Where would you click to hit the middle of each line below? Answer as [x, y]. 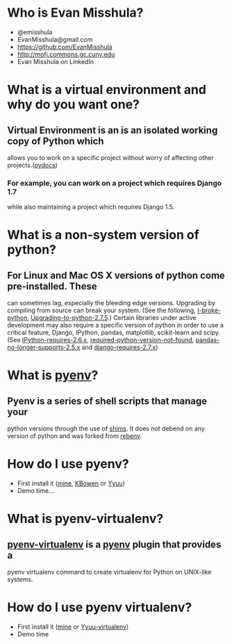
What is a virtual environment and [107, 90]
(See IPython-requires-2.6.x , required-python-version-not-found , [101, 340]
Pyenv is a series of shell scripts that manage [107, 401]
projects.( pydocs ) [32, 165]
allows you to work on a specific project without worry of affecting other [110, 157]
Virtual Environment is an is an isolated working [113, 130]
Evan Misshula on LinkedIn [55, 61]
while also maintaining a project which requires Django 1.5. [91, 207]
